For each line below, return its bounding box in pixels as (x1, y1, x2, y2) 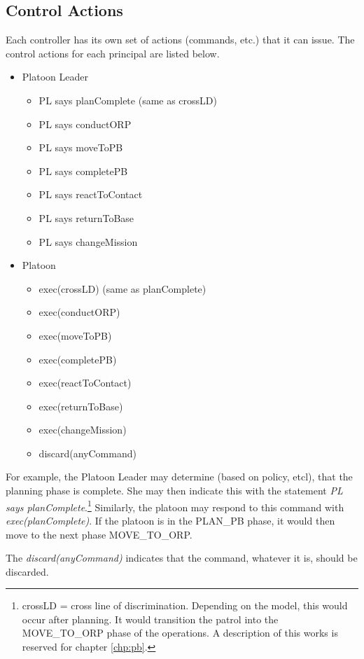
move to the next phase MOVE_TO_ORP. (6, 527, 192, 541)
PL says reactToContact (38, 187, 143, 202)
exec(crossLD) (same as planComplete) (38, 281, 206, 296)
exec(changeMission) (38, 422, 127, 437)
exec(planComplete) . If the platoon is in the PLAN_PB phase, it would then (6, 513, 335, 527)
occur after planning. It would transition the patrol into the (22, 611, 279, 626)
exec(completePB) (38, 352, 117, 366)
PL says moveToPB (38, 140, 123, 155)
